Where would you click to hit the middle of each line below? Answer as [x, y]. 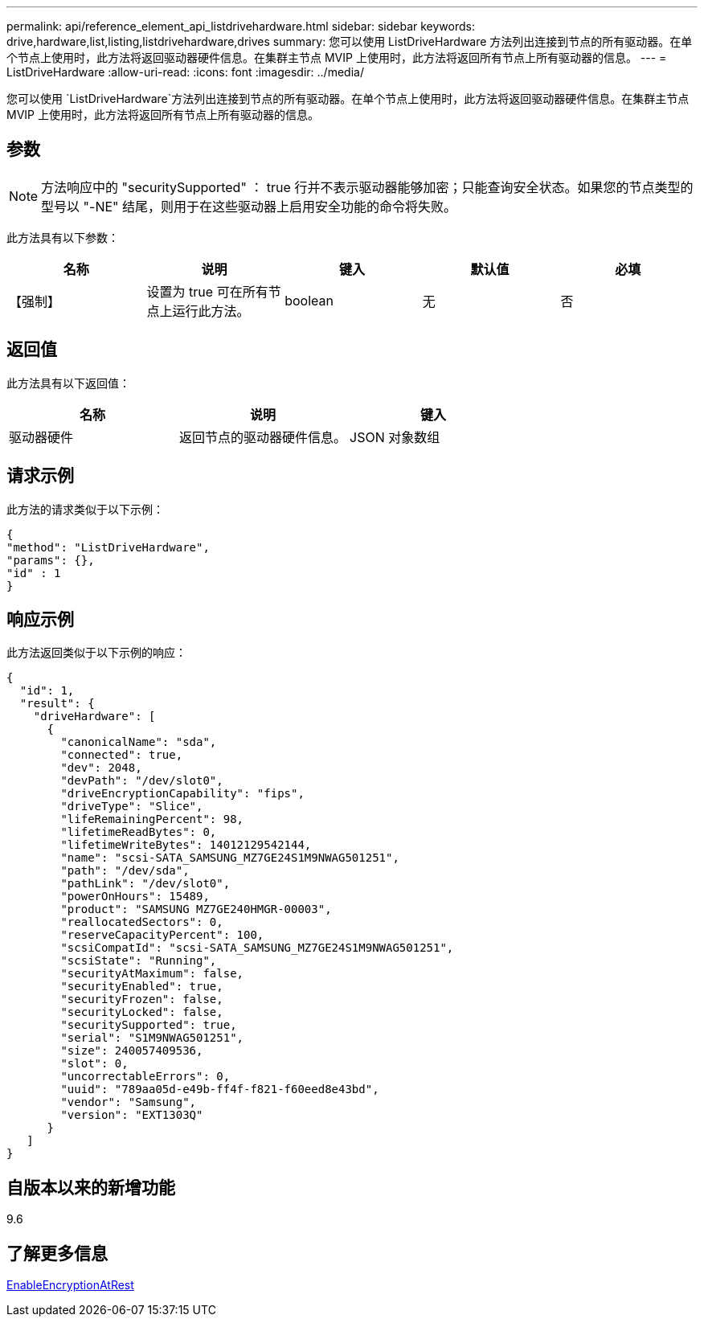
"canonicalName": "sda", [139, 742]
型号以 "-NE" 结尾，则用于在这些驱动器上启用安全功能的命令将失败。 [249, 206]
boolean [309, 300]
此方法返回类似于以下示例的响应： [96, 653]
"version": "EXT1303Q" [132, 1115]
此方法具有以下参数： [63, 237]
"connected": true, [122, 755]
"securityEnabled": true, [142, 987]
